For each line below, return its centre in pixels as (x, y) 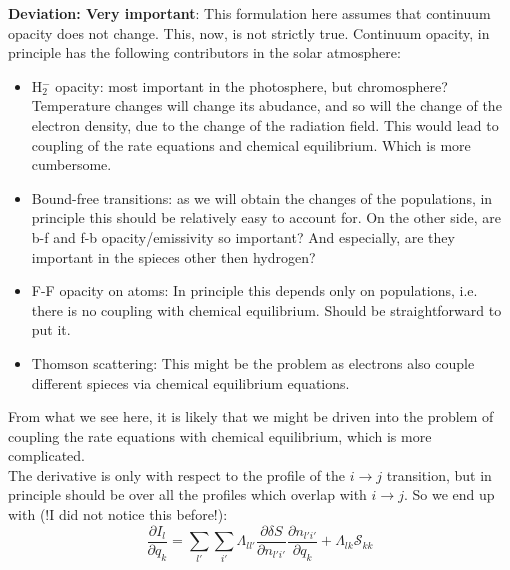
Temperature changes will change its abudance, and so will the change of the (266, 105)
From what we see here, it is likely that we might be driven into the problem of (251, 416)
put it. (51, 329)
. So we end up (449, 494)
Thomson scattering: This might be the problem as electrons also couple (253, 362)
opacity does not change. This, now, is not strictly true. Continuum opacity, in (249, 32)
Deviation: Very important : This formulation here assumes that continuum (249, 13)
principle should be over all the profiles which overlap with (187, 494)
